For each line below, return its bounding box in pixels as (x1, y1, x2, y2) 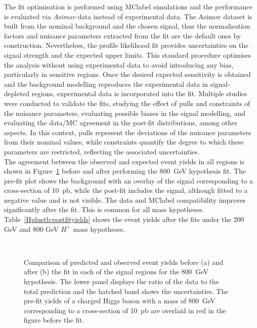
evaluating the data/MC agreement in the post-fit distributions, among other (4, 117, 238, 128)
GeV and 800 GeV (4, 223, 59, 234)
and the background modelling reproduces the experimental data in (4, 78, 208, 89)
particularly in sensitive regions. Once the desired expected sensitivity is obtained (4, 69, 251, 79)
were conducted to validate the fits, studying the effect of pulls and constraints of (4, 98, 250, 108)
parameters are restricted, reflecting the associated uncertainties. (4, 146, 200, 156)
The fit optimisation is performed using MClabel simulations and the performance (4, 1, 253, 11)
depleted (4, 88, 30, 99)
